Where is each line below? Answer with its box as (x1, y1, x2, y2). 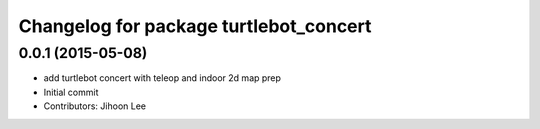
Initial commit (43, 86, 99, 98)
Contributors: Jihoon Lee (43, 100, 147, 112)
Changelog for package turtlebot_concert (18, 15, 372, 37)
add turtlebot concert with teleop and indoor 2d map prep (43, 72, 282, 84)
